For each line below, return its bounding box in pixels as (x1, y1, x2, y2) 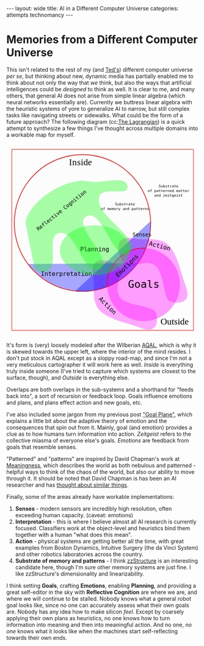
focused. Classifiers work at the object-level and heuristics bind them (15, 524, 191, 531)
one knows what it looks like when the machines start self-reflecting (6, 627, 178, 635)
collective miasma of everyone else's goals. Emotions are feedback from (6, 436, 189, 444)
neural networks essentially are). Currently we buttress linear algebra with (6, 98, 192, 105)
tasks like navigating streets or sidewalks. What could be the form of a (6, 112, 183, 119)
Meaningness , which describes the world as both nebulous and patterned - (6, 462, 196, 469)
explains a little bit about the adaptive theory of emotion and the (6, 417, 167, 424)
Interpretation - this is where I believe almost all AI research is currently (15, 518, 197, 525)
